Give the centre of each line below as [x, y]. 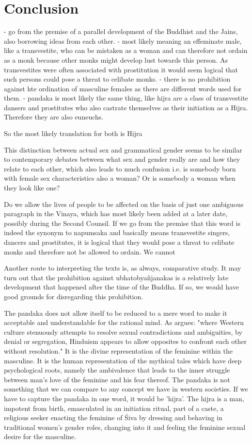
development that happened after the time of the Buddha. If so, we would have [121, 287]
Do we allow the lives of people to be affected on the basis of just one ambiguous [124, 204]
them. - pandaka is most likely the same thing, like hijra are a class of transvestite [126, 98]
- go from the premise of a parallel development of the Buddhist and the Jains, [121, 31]
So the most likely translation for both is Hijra [73, 133]
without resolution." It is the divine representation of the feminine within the [118, 350]
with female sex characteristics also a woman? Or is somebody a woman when [120, 178]
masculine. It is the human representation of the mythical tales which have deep [123, 360]
